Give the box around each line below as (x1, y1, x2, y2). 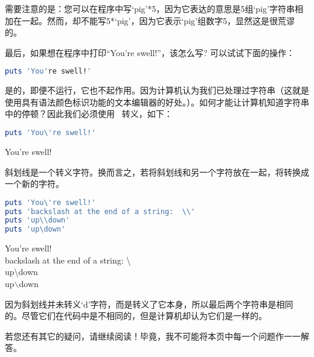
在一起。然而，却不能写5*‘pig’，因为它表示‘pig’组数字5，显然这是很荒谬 (13, 14, 295, 27)
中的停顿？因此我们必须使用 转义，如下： (5, 107, 173, 120)
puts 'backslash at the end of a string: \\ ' (5, 207, 196, 216)
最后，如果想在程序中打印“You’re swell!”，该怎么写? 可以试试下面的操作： (5, 46, 295, 58)
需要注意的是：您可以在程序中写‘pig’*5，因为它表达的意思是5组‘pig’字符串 (5, 2, 295, 14)
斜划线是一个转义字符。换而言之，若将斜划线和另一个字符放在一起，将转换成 (5, 165, 309, 178)
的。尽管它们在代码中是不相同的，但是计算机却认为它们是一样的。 (5, 309, 267, 322)
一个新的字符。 (5, 177, 64, 190)
